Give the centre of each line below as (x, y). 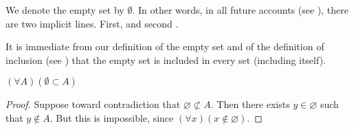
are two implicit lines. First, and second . (92, 23)
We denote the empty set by (65, 10)
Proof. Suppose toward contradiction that (93, 104)
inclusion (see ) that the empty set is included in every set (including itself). (166, 59)
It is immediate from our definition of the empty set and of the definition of (165, 46)
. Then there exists (250, 104)
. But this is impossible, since (112, 117)
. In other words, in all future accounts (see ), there (240, 10)
